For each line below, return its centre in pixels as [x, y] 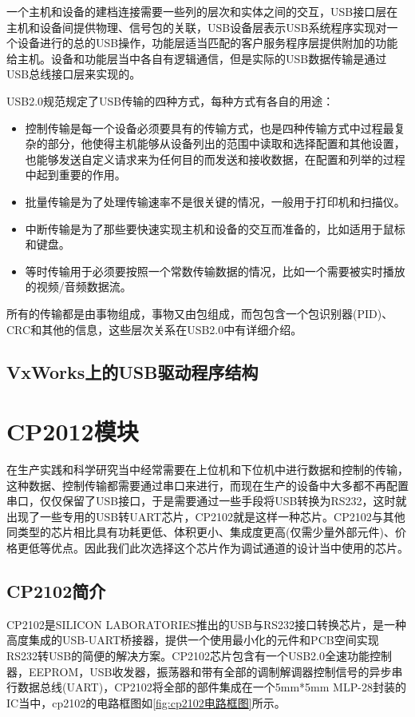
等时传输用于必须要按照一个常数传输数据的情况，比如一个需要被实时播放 [215, 271]
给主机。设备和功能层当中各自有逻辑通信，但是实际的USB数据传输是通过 [197, 58]
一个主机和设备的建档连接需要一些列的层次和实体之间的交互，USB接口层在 [202, 11]
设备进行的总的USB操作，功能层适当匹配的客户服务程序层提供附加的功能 [207, 43]
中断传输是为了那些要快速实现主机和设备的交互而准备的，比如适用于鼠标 [215, 228]
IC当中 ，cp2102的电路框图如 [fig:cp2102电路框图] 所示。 [146, 702]
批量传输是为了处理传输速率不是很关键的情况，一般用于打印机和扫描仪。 [215, 201]
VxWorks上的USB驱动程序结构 [132, 372]
